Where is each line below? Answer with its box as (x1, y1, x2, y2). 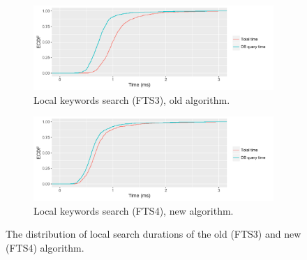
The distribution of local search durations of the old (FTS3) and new (6, 227, 301, 241)
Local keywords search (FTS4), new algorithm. (33, 203, 234, 217)
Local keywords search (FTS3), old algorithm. (33, 92, 230, 107)
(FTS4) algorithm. (6, 240, 84, 254)
